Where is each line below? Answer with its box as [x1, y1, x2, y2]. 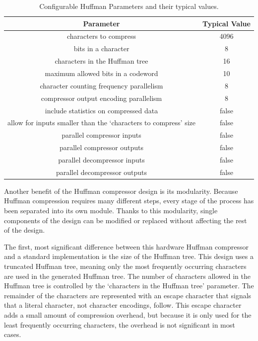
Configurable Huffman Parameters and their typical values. [39, 1, 219, 11]
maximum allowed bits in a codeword [45, 68, 158, 78]
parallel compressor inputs [62, 130, 141, 140]
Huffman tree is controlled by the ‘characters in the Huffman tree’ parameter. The [4, 280, 254, 291]
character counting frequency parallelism [40, 80, 163, 90]
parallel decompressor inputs [58, 154, 145, 165]
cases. [4, 329, 21, 340]
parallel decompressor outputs [56, 167, 147, 177]
